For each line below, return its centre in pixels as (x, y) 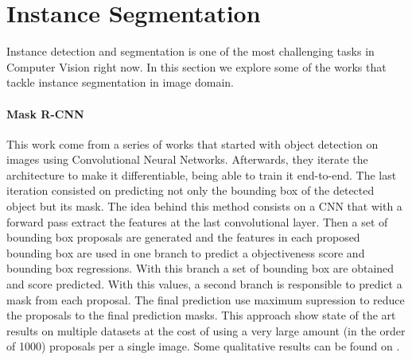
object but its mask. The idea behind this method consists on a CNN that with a (204, 206)
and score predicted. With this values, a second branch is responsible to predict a (204, 284)
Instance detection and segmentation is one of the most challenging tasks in (190, 51)
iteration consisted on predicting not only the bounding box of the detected (190, 190)
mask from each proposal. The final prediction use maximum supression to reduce (206, 299)
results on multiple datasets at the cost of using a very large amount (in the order (206, 330)
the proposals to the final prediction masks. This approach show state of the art (201, 315)
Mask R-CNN (45, 113)
